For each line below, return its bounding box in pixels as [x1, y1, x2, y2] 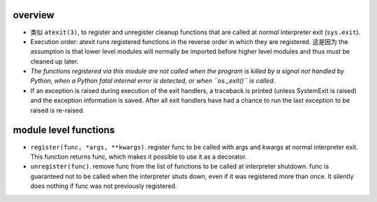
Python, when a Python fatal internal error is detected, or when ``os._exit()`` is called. [30, 77, 276, 85]
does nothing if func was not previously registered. [30, 182, 177, 190]
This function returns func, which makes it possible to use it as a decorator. [30, 152, 247, 161]
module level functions [13, 124, 115, 136]
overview [13, 9, 55, 21]
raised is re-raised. [30, 106, 85, 115]
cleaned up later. [30, 57, 79, 66]
